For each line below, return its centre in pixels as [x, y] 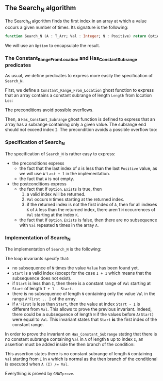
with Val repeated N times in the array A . [59, 225]
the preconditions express [38, 163]
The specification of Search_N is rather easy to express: [60, 154]
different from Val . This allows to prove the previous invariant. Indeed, [82, 309]
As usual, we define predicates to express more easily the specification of [79, 76]
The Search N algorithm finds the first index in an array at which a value [76, 21]
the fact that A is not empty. [47, 179]
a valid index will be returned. [56, 194]
